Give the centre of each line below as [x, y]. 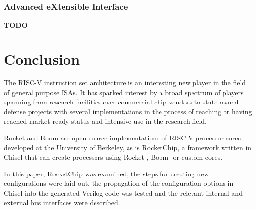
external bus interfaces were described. [62, 202]
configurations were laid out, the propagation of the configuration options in [119, 183]
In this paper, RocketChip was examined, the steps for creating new [107, 173]
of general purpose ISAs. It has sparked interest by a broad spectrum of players [124, 92]
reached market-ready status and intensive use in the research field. [105, 121]
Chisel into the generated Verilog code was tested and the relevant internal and [123, 192]
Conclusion [42, 59]
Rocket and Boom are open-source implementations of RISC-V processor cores [122, 137]
